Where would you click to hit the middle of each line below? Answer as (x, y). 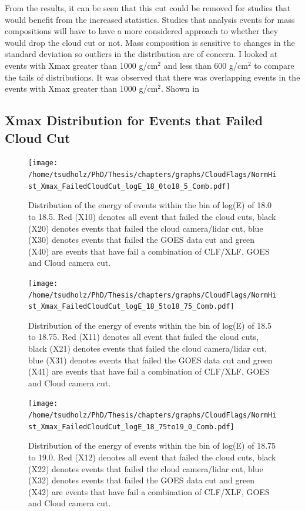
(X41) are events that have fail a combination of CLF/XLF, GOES (149, 371)
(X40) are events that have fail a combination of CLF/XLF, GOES (149, 251)
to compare (274, 65)
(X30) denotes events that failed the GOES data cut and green (142, 240)
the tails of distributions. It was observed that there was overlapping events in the (152, 77)
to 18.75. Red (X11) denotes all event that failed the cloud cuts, (143, 337)
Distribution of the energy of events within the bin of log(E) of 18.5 (150, 325)
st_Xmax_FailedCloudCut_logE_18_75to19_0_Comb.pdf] (131, 427)
